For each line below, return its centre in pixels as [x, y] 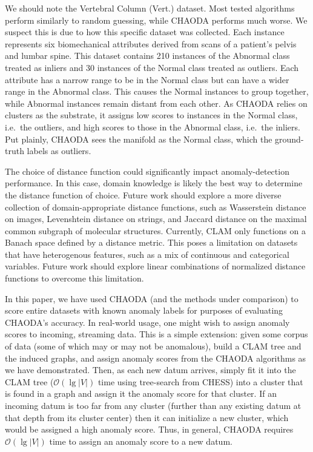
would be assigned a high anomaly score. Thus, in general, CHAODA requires [149, 429]
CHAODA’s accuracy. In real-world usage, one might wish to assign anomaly [147, 322]
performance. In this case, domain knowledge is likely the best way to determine [154, 183]
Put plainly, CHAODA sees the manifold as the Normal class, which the [139, 139]
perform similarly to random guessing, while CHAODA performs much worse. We [156, 20]
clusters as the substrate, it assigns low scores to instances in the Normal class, [151, 115]
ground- [289, 139]
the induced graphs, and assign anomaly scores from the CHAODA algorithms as [156, 358]
